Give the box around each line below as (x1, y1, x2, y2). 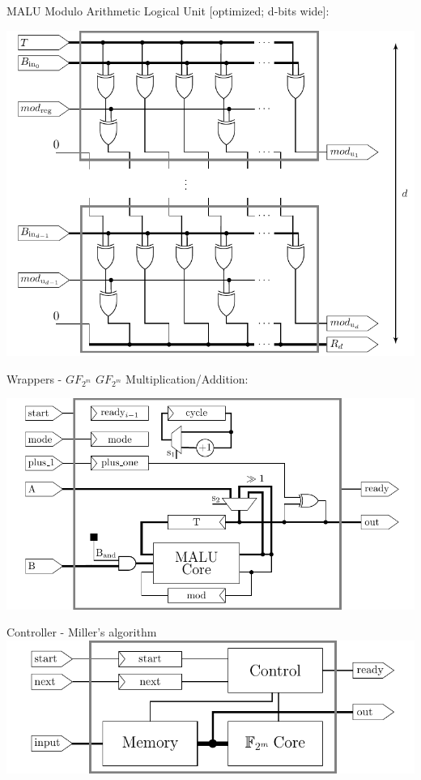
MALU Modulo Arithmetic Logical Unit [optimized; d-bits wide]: (6, 2, 330, 19)
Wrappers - (6, 370, 62, 387)
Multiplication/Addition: (125, 370, 249, 387)
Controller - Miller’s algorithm (6, 624, 157, 641)
